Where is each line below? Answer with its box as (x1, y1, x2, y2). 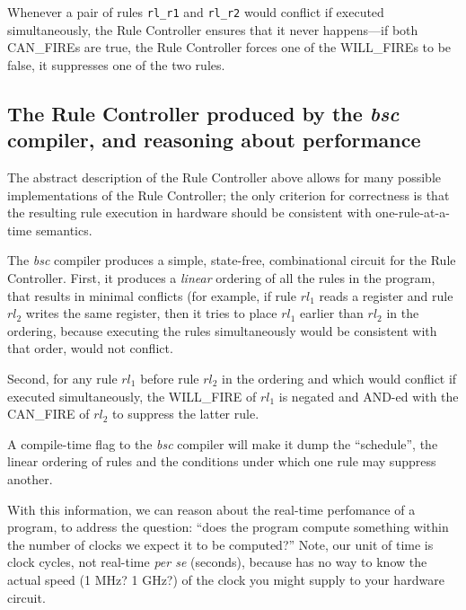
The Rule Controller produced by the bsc (7, 99, 400, 127)
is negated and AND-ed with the (278, 386, 459, 405)
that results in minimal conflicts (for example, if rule (7, 286, 296, 305)
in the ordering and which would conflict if (222, 368, 457, 387)
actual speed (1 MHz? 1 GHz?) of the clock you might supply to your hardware (7, 570, 444, 588)
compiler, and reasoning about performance (7, 126, 421, 154)
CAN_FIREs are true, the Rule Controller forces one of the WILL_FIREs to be (7, 38, 452, 57)
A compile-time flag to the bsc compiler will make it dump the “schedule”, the (7, 434, 438, 453)
